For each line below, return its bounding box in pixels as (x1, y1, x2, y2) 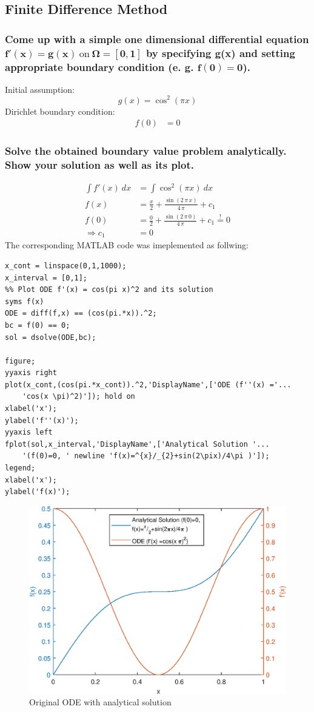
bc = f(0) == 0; (5, 320, 70, 330)
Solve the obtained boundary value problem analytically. (5, 143, 287, 158)
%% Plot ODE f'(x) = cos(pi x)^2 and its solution (5, 285, 213, 294)
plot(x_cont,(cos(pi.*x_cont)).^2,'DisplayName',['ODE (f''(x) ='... (5, 380, 292, 389)
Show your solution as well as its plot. (5, 157, 195, 172)
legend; (5, 464, 36, 473)
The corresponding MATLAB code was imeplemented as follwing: (5, 239, 249, 251)
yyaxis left (5, 428, 53, 437)
